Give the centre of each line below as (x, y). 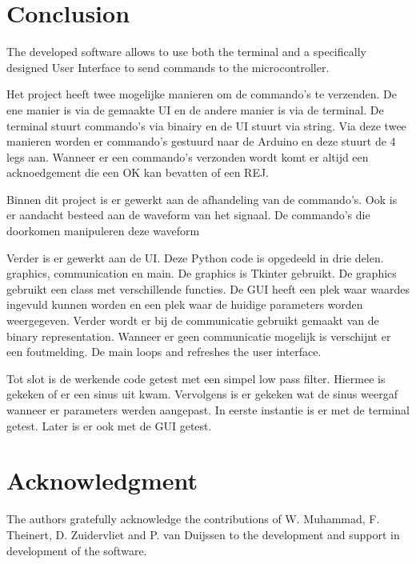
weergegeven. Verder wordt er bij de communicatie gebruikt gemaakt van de (193, 320)
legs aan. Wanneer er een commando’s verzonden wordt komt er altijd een (188, 156)
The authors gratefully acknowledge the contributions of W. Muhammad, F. (193, 519)
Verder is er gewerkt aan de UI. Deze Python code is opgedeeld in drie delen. (195, 257)
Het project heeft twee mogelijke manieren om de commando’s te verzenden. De (202, 94)
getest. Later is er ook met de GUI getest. (109, 425)
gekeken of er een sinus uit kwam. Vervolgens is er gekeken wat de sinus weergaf (202, 394)
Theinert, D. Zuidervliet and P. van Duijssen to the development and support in (203, 534)
